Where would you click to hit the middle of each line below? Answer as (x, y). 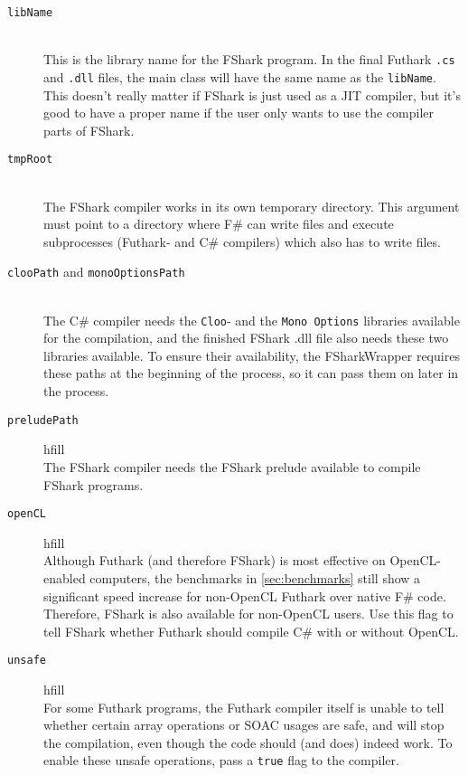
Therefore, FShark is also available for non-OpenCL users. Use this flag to (248, 614)
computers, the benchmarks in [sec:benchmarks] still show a (255, 577)
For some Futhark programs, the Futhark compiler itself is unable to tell (244, 707)
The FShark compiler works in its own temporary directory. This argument (252, 206)
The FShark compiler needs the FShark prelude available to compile (232, 466)
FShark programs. (94, 484)
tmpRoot (30, 160)
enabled (65, 577)
